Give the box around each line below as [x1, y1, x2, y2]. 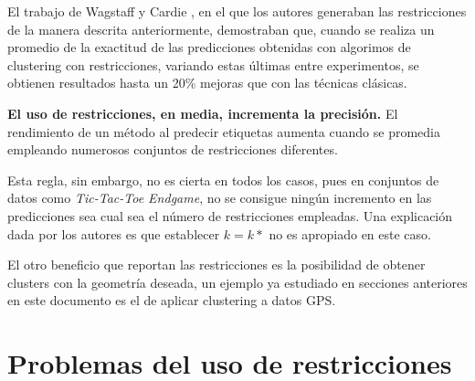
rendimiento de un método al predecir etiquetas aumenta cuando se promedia [7, 122, 440, 141]
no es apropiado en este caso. [269, 224, 431, 243]
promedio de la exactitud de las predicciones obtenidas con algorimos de [7, 37, 411, 57]
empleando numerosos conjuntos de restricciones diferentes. [7, 140, 338, 159]
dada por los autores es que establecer [7, 224, 220, 243]
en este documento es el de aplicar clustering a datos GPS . [7, 291, 336, 310]
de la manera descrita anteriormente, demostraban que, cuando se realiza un [7, 19, 435, 38]
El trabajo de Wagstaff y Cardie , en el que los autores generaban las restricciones [7, 2, 467, 20]
